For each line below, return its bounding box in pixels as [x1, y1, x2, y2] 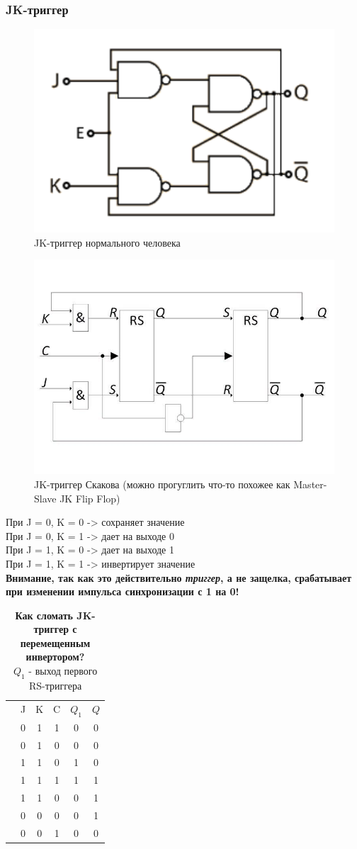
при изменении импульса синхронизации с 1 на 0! [6, 584, 239, 599]
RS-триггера [28, 677, 82, 692]
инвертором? [25, 649, 85, 664]
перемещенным [20, 635, 91, 650]
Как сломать [15, 607, 73, 622]
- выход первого [28, 663, 98, 678]
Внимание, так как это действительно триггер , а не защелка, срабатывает [6, 570, 352, 585]
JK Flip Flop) [59, 490, 120, 505]
